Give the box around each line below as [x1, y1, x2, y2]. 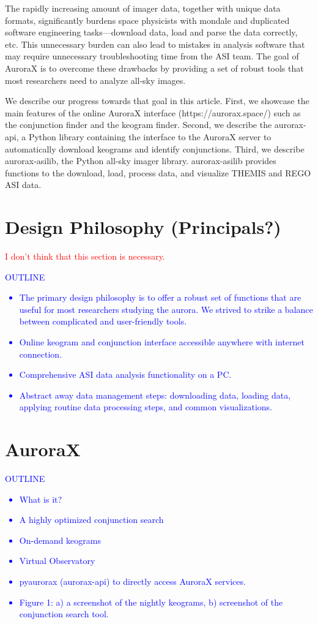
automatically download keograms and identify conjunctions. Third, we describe [5, 142, 305, 155]
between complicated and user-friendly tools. [19, 315, 187, 328]
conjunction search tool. [19, 607, 109, 620]
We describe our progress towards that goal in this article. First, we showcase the [5, 94, 309, 107]
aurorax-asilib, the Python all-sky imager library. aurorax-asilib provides [5, 154, 276, 167]
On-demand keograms [19, 533, 101, 546]
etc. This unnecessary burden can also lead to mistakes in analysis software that [5, 37, 305, 50]
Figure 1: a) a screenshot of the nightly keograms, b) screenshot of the [19, 595, 283, 608]
